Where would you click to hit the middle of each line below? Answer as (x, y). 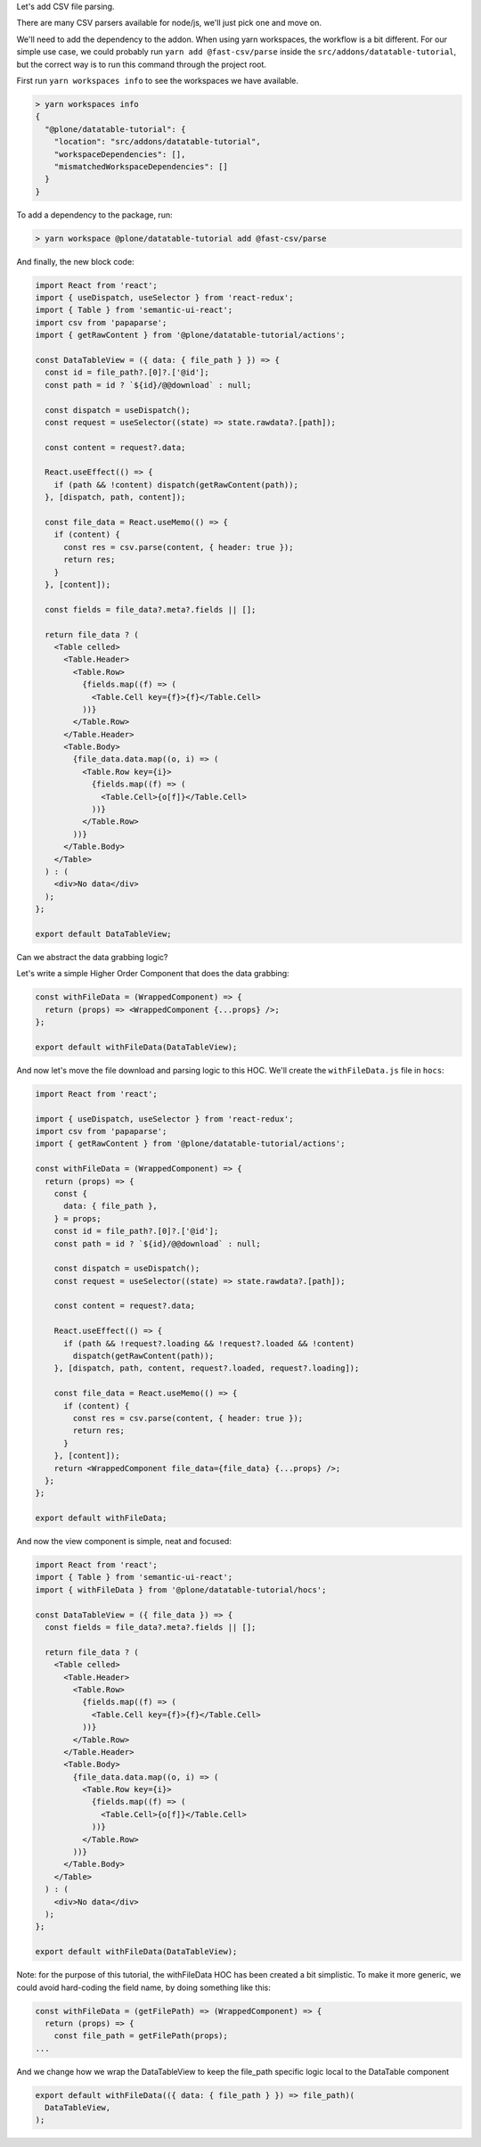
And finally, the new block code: (75, 261)
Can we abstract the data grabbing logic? (92, 957)
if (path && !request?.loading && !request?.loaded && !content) (209, 1343)
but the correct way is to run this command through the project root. (142, 64)
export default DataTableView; (104, 934)
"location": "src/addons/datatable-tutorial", (158, 142)
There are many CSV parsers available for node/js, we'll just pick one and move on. (169, 23)
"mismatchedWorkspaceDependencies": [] (141, 166)
